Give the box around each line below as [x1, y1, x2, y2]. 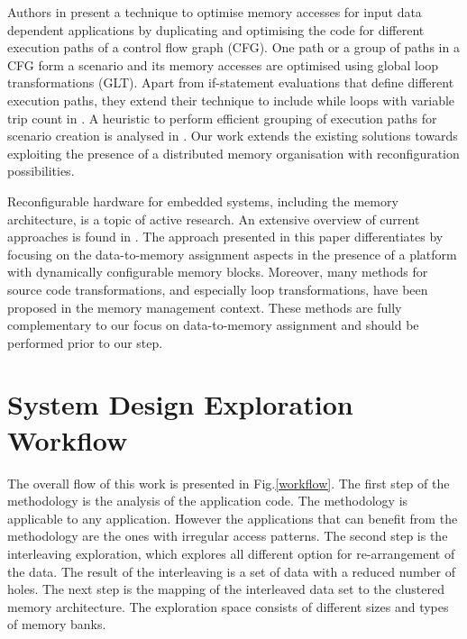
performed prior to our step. [7, 333, 163, 351]
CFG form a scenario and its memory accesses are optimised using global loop [7, 55, 439, 74]
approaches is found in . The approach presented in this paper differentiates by [7, 227, 444, 246]
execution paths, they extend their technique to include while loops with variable [7, 90, 455, 109]
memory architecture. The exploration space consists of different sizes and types [7, 597, 449, 616]
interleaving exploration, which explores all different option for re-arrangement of [7, 543, 455, 562]
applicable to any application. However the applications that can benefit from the [7, 508, 458, 527]
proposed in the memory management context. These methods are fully [7, 297, 402, 316]
